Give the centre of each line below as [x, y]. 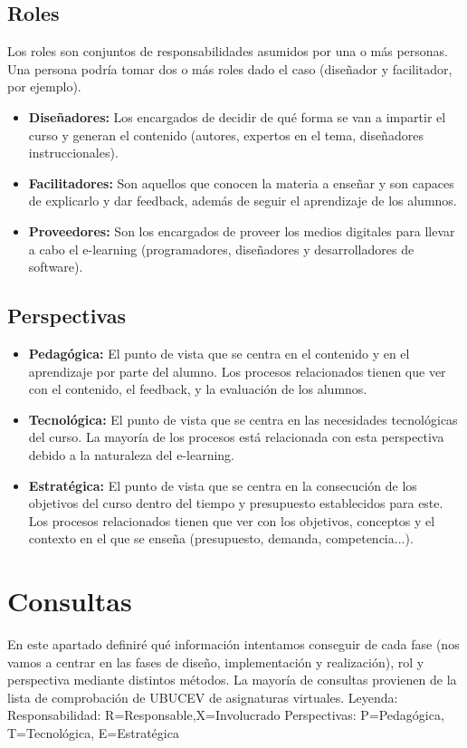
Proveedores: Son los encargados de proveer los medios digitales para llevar [242, 230]
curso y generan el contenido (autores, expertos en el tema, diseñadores [226, 134]
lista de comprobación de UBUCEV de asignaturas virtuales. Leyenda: [203, 697]
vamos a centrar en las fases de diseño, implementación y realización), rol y [216, 662]
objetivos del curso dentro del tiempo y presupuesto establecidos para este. [236, 503]
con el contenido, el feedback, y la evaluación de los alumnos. [198, 389]
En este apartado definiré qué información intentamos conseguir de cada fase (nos [233, 644]
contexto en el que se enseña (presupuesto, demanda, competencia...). [221, 538]
